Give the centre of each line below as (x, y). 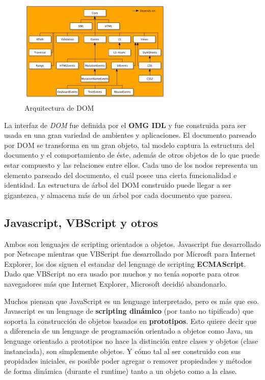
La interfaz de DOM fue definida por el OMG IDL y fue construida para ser (125, 125)
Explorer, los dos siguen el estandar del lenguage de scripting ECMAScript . (125, 263)
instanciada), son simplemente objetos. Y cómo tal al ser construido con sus (123, 351)
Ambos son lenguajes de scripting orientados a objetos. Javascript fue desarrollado (132, 244)
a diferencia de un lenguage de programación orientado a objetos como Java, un (129, 331)
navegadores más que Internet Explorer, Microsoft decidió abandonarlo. (116, 283)
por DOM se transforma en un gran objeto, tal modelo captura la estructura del (129, 145)
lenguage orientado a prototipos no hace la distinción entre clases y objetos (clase (131, 340)
